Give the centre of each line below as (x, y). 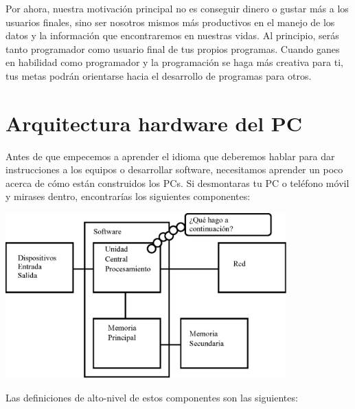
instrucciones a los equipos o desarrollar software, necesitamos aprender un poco (174, 169)
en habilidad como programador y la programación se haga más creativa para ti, (174, 62)
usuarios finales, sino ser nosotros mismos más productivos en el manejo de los (170, 22)
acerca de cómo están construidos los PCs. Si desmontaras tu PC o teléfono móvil (177, 183)
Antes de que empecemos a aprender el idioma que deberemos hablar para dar (170, 156)
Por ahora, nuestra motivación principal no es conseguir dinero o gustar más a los (177, 8)
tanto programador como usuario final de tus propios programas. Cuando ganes (173, 48)
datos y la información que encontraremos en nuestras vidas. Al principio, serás (172, 35)
